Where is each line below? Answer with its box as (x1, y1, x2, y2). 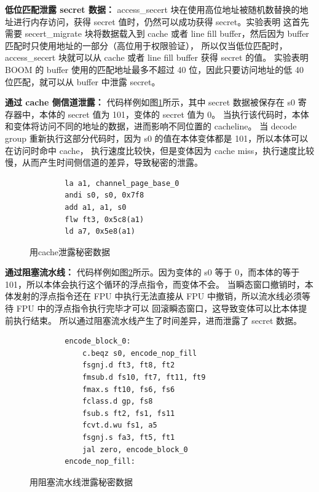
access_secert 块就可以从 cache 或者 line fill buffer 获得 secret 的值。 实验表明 (5, 51, 309, 64)
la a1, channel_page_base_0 (65, 179, 179, 188)
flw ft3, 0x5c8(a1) (65, 215, 144, 224)
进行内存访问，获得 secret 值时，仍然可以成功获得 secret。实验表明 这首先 (13, 15, 309, 28)
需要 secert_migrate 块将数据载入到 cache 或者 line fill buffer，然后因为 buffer (5, 27, 309, 40)
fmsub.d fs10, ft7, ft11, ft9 (82, 373, 206, 382)
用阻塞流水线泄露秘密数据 (30, 475, 133, 488)
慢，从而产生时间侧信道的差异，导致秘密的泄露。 (5, 156, 203, 169)
